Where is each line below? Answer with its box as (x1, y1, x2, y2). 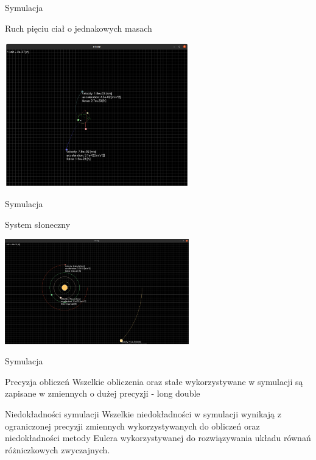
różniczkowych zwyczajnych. (5, 443, 110, 456)
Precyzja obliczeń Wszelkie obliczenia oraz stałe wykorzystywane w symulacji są (5, 375, 303, 387)
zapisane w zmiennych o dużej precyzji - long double (5, 387, 200, 400)
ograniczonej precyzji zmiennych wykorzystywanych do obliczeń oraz (5, 419, 260, 432)
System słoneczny (5, 218, 71, 230)
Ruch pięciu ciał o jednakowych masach (5, 21, 152, 34)
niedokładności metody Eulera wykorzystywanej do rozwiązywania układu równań (5, 431, 311, 444)
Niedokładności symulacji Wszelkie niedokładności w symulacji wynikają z (5, 407, 281, 420)
